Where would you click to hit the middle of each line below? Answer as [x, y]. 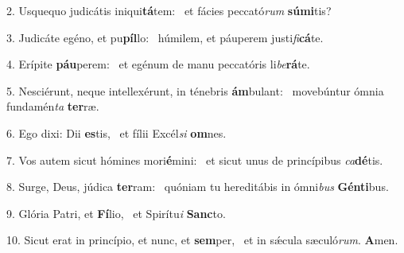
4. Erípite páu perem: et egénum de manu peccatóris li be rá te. [158, 64]
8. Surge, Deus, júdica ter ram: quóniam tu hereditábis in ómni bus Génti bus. [198, 187]
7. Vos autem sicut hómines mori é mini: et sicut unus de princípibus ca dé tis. [195, 160]
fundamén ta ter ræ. [53, 106]
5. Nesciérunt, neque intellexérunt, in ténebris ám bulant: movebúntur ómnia [195, 90]
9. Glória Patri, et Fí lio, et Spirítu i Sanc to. [116, 213]
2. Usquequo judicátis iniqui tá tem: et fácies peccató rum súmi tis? [169, 10]
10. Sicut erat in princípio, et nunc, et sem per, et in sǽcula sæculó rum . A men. [202, 240]
